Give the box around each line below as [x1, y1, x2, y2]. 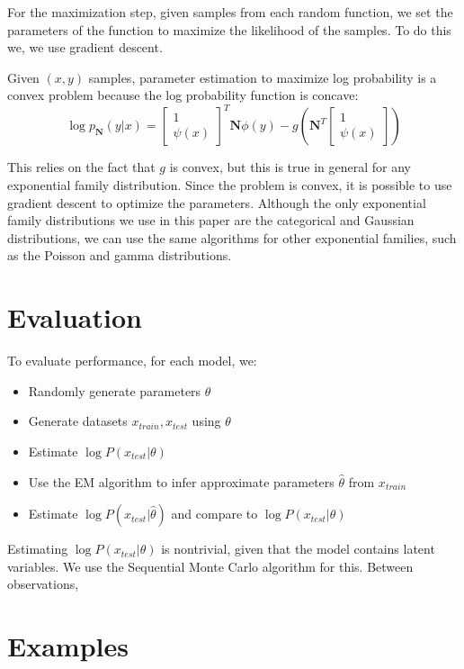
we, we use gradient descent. [7, 38, 163, 57]
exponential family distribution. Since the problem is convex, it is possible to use [7, 176, 452, 194]
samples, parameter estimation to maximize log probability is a [88, 68, 437, 86]
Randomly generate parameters [28, 381, 201, 400]
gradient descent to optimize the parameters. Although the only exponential [7, 193, 426, 212]
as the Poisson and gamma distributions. [7, 246, 232, 265]
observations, [7, 574, 79, 593]
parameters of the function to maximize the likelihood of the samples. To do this [7, 20, 451, 39]
